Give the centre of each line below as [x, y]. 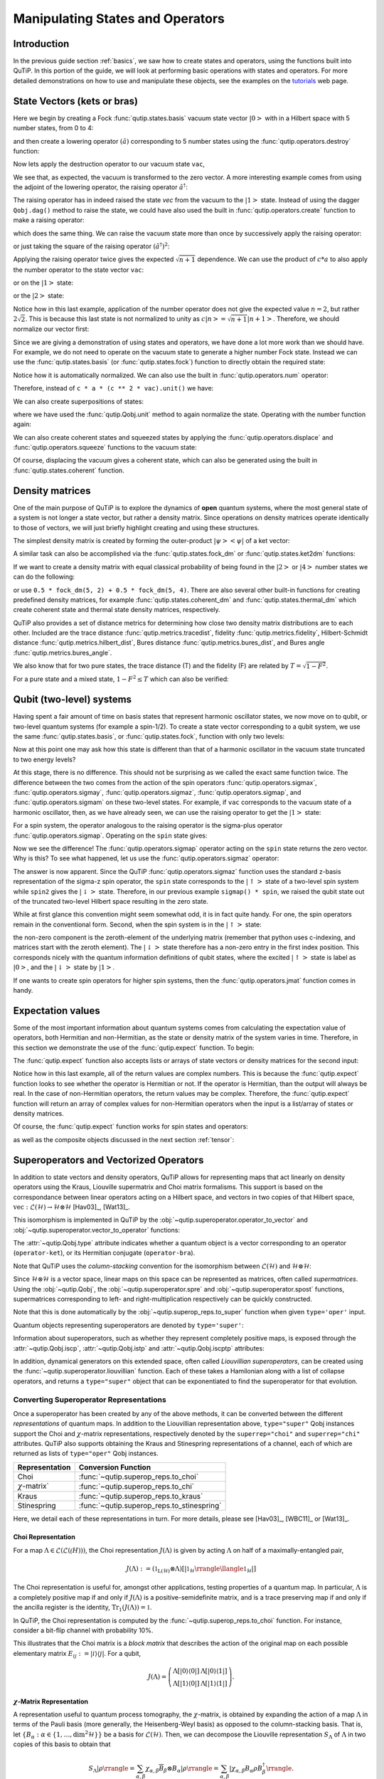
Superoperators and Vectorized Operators [108, 1160]
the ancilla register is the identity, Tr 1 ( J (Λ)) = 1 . [82, 1608]
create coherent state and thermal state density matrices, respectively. [117, 610]
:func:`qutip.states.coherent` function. [69, 470]
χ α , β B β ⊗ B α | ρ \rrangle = [182, 1770]
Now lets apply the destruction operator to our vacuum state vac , [109, 164]
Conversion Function [115, 1467]
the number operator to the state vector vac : [79, 270]
